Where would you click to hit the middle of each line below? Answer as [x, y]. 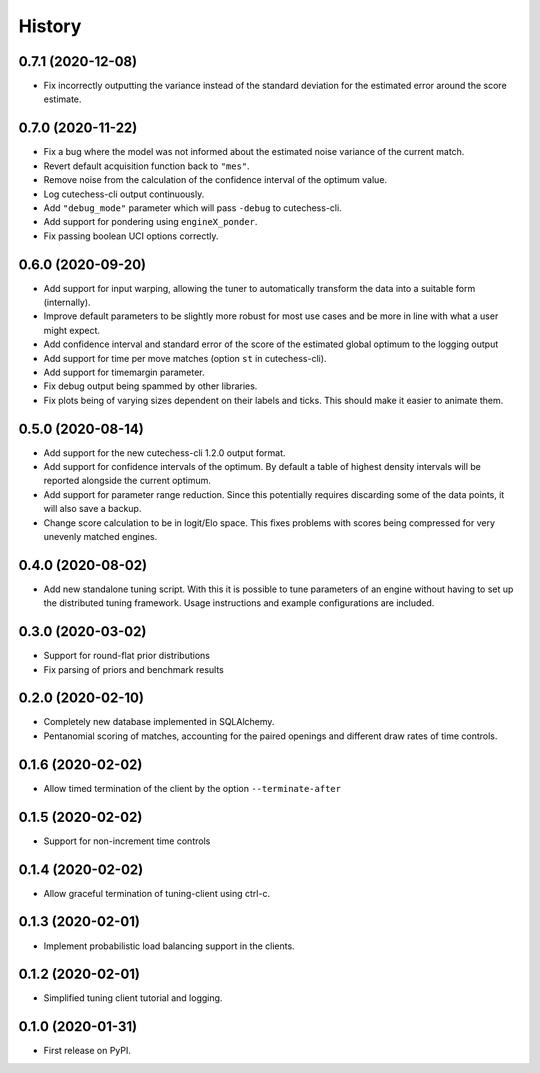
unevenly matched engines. [100, 536]
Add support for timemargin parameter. [124, 372]
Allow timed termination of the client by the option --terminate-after [192, 788]
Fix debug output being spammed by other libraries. [150, 386]
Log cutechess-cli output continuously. [124, 194]
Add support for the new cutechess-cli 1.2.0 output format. [164, 452]
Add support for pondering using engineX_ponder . [150, 222]
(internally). [67, 302]
